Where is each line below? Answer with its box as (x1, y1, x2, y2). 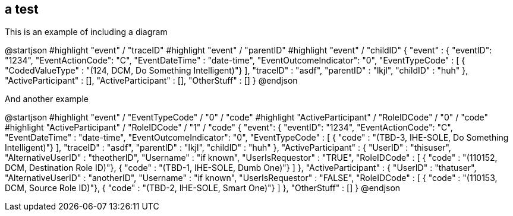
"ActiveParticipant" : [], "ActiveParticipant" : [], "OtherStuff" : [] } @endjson (5, 75, 298, 86)
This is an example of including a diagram (5, 27, 168, 37)
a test (5, 2, 39, 17)
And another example (5, 94, 89, 104)
